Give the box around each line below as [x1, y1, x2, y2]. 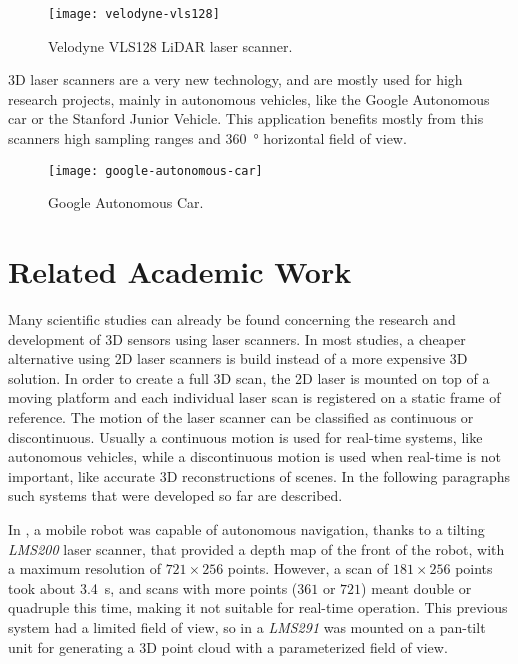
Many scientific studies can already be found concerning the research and [8, 309, 456, 329]
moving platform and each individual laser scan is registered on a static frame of [8, 387, 501, 408]
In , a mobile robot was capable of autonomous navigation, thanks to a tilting [8, 518, 485, 539]
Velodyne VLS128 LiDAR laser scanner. [48, 35, 293, 56]
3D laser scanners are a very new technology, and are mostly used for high [8, 69, 463, 90]
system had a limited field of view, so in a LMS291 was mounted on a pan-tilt [8, 616, 486, 637]
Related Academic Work [8, 251, 352, 292]
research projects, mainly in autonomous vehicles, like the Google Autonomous [8, 88, 490, 109]
